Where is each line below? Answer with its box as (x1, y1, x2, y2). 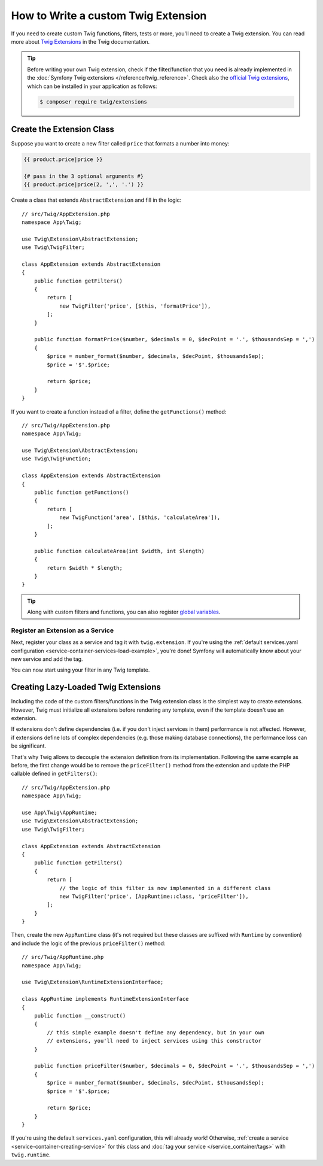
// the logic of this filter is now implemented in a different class (59, 885, 271, 891)
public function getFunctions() (33, 489, 129, 496)
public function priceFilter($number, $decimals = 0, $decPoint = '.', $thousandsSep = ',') (33, 1062, 315, 1070)
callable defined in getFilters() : (11, 770, 97, 778)
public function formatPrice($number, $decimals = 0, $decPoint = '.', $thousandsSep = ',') (33, 336, 315, 343)
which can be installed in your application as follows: (27, 83, 157, 90)
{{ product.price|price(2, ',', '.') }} (23, 181, 144, 188)
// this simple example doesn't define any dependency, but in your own (47, 1029, 265, 1036)
